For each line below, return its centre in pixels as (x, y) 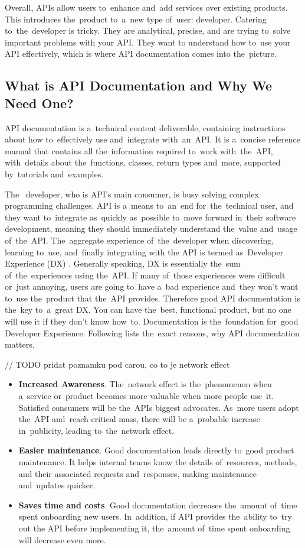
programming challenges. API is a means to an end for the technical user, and (149, 205)
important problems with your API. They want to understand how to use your (148, 42)
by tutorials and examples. (54, 174)
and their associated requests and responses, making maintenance (137, 473)
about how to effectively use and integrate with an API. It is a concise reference (153, 139)
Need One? (39, 103)
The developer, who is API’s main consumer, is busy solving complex (132, 194)
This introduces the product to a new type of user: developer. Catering (136, 19)
